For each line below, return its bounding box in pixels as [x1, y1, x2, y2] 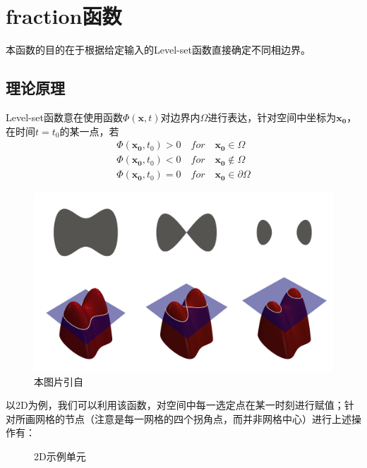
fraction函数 [6, 1, 122, 30]
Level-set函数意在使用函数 [6, 109, 123, 124]
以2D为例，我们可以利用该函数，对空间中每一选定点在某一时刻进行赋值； [6, 398, 344, 412]
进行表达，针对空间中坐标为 [207, 109, 337, 124]
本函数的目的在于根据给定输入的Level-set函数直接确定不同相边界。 [6, 42, 311, 57]
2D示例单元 [34, 448, 86, 463]
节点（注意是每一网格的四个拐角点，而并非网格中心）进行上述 [64, 411, 351, 426]
